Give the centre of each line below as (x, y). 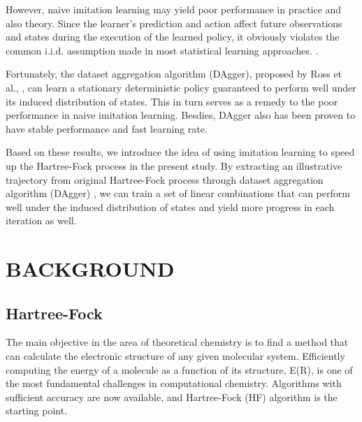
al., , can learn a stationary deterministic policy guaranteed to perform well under (181, 87)
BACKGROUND (90, 269)
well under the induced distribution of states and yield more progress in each (170, 206)
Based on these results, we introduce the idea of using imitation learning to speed (180, 152)
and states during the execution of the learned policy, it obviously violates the (173, 37)
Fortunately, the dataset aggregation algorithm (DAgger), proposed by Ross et (174, 74)
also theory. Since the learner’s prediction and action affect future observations (174, 23)
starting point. (37, 410)
